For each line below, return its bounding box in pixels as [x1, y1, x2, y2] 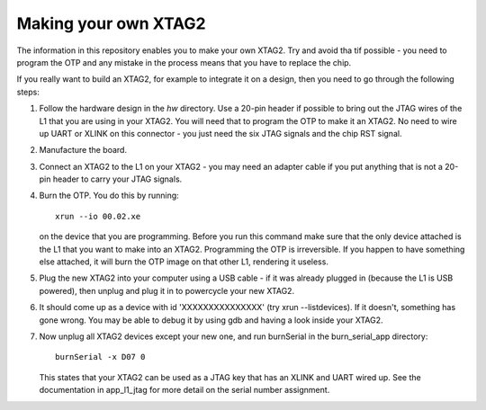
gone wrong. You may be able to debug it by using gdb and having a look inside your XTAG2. [39, 315, 383, 325]
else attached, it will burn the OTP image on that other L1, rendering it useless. [39, 256, 328, 267]
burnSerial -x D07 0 [55, 352, 146, 362]
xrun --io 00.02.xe [55, 211, 141, 221]
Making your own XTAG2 [16, 13, 206, 33]
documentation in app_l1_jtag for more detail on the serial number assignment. [39, 385, 330, 396]
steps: [16, 86, 40, 97]
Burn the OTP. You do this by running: [39, 190, 179, 201]
